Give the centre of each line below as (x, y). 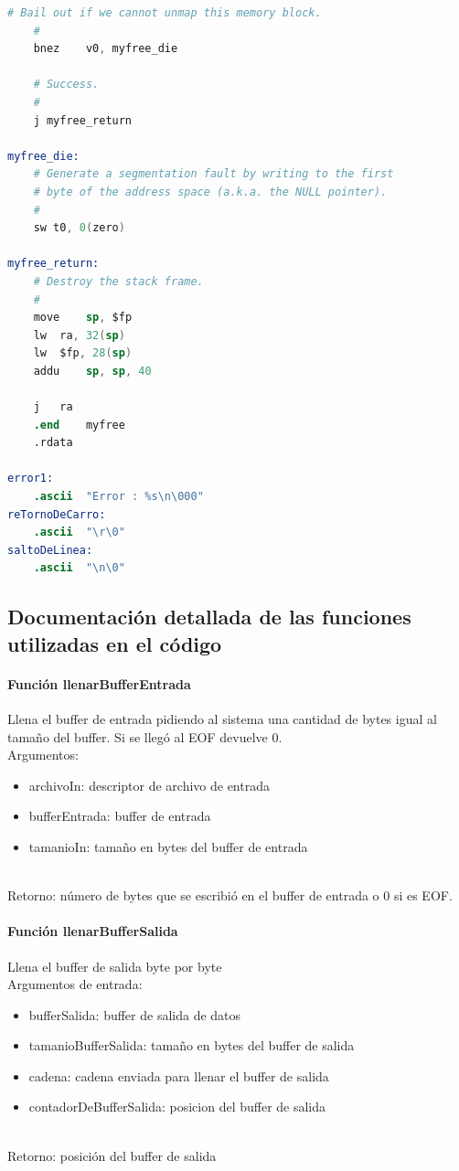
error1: (31, 479)
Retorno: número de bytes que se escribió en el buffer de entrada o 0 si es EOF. (230, 895)
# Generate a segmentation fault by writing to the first (213, 174)
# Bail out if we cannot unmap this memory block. (165, 13)
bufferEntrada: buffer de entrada (120, 816)
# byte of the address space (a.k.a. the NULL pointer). (210, 192)
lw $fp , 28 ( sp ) (83, 353)
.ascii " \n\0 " (79, 568)
